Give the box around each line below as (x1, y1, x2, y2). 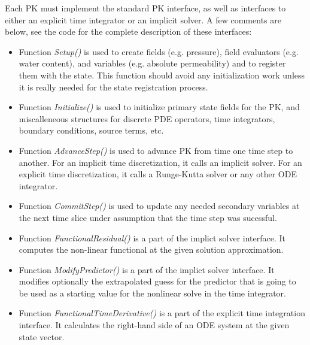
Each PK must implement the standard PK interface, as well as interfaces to (5, 2, 286, 14)
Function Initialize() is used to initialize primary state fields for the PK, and (19, 101, 300, 113)
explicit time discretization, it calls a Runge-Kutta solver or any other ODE (19, 168, 297, 180)
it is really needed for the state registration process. (19, 80, 208, 93)
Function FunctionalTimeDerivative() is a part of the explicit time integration (19, 307, 305, 319)
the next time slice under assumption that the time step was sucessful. (19, 211, 277, 223)
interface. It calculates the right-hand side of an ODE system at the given (19, 319, 290, 331)
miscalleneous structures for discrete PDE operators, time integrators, (19, 112, 275, 125)
